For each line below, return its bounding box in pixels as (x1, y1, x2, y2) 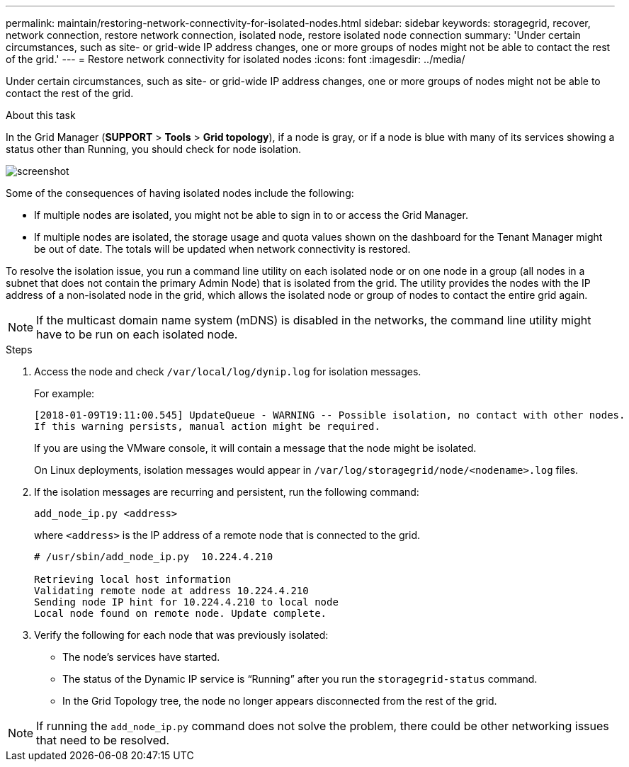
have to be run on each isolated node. (36, 327, 238, 341)
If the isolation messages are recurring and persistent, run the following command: (34, 486, 419, 498)
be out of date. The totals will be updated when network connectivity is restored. (34, 243, 411, 255)
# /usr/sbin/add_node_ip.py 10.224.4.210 (34, 551, 273, 562)
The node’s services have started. (62, 651, 220, 663)
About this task (6, 109, 76, 121)
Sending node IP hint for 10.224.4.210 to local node (34, 596, 339, 608)
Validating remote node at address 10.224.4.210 (34, 585, 309, 596)
